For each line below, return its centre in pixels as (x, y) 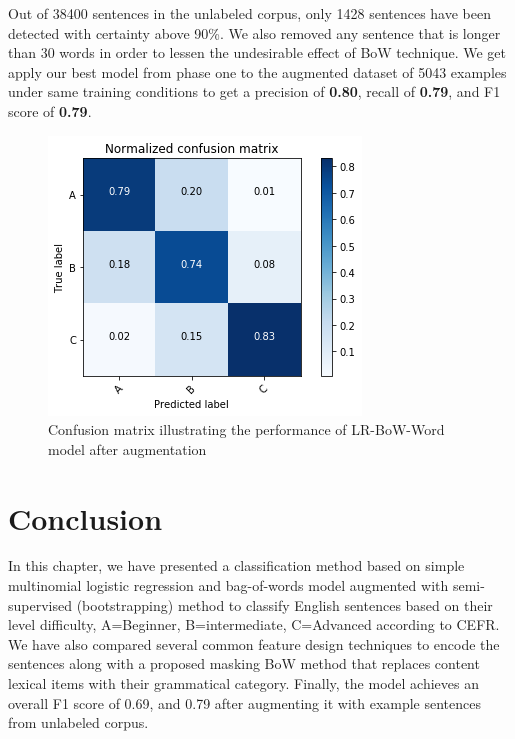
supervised (40, 604)
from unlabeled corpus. (78, 722)
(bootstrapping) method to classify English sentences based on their (284, 604)
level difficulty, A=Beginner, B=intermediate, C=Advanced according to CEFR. (254, 624)
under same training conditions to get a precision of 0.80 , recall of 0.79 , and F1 (254, 91)
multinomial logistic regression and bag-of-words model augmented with (228, 585)
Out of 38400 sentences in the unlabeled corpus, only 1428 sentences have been (249, 13)
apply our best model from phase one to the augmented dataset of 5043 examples (257, 71)
